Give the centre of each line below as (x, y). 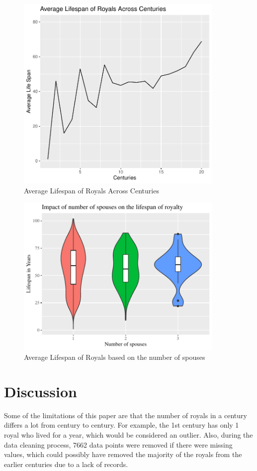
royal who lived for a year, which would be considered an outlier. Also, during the (128, 434)
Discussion (41, 391)
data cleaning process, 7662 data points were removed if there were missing (118, 444)
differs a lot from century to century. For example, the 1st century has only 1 (122, 425)
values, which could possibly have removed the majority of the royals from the (123, 454)
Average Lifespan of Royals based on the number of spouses (115, 357)
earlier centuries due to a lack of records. (66, 464)
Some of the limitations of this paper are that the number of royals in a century (126, 415)
